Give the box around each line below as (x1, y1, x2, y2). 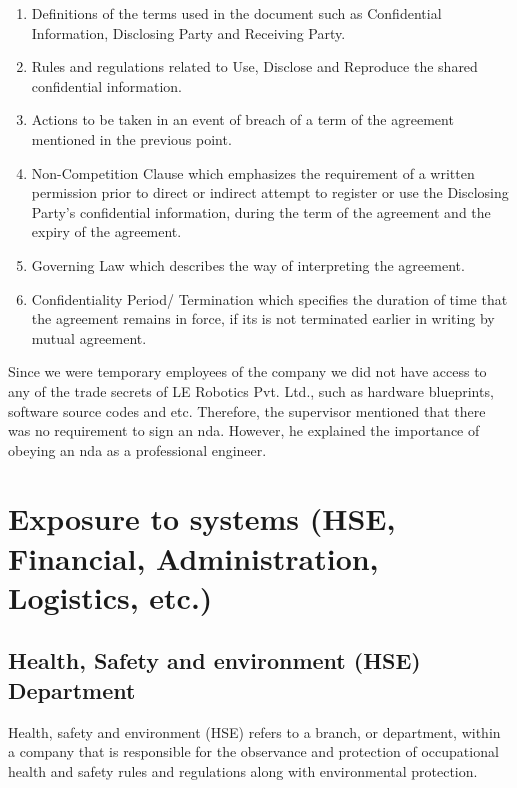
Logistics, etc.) (8, 576, 213, 617)
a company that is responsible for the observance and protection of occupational (8, 741, 499, 762)
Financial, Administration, (8, 537, 379, 578)
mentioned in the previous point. (31, 128, 232, 149)
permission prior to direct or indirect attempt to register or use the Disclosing (31, 182, 509, 203)
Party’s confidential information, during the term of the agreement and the (31, 201, 491, 222)
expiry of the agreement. (31, 221, 182, 242)
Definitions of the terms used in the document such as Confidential (31, 3, 442, 23)
